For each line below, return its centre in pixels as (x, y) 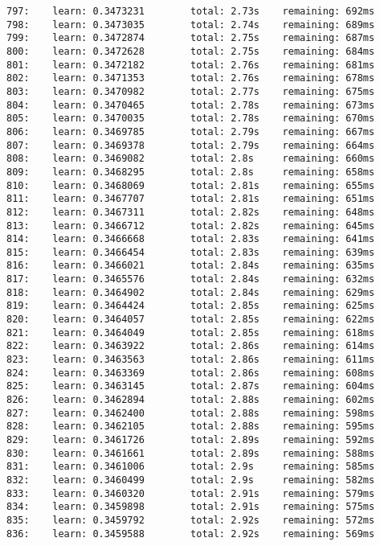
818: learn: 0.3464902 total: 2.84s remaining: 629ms (191, 292)
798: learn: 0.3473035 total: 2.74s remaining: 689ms (191, 25)
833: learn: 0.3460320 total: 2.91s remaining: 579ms (191, 493)
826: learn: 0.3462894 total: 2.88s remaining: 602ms (191, 400)
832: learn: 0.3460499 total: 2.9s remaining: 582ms (191, 480)
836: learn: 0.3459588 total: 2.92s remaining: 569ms (191, 534)
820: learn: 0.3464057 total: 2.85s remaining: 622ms (191, 320)
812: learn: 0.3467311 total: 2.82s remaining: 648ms (191, 212)
